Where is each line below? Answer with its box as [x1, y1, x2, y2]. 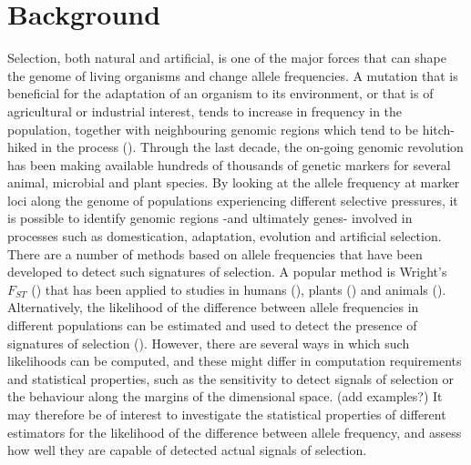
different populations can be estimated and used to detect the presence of [7, 316, 417, 335]
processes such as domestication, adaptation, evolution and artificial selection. [7, 227, 442, 246]
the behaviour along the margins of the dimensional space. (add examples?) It [7, 387, 443, 406]
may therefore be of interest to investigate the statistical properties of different [7, 405, 446, 423]
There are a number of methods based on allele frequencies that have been [7, 244, 423, 263]
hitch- [422, 119, 456, 138]
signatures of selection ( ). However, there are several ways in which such [7, 333, 410, 352]
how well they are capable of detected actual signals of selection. [7, 440, 367, 460]
